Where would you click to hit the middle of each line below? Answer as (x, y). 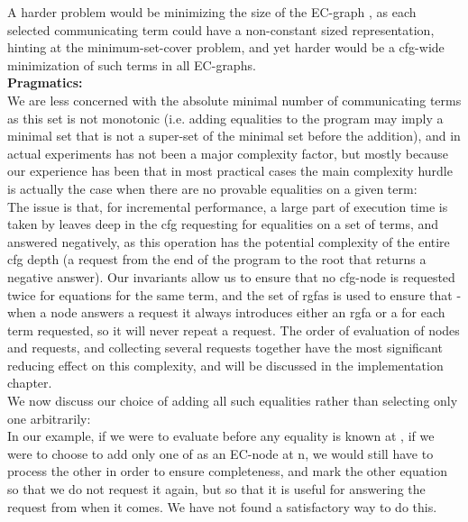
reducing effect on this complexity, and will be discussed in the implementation (225, 365)
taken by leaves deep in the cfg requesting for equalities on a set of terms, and (223, 224)
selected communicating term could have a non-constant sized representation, (221, 29)
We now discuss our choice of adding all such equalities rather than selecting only (233, 401)
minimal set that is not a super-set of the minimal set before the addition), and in (234, 136)
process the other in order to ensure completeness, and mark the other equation (227, 471)
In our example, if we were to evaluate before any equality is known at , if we (221, 436)
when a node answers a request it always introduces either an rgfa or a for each (226, 312)
